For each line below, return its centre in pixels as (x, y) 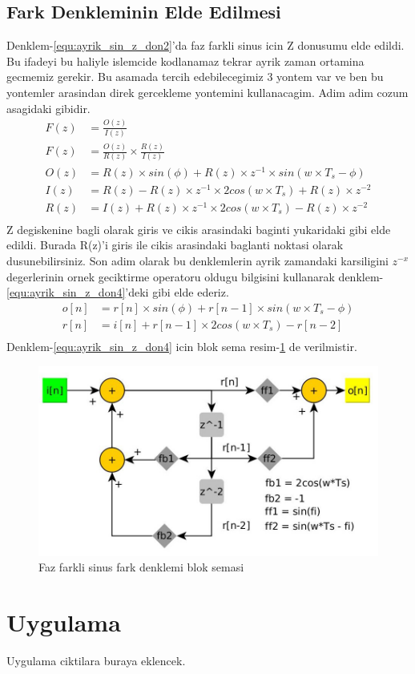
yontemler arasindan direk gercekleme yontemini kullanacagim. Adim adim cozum (207, 92)
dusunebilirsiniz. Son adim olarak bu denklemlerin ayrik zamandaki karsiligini (197, 261)
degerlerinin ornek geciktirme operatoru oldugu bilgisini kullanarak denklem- (195, 276)
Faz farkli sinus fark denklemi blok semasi (141, 567)
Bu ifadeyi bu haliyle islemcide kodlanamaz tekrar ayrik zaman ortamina (185, 61)
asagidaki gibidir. (48, 108)
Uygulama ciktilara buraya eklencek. (96, 660)
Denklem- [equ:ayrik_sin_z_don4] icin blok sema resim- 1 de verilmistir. (182, 346)
